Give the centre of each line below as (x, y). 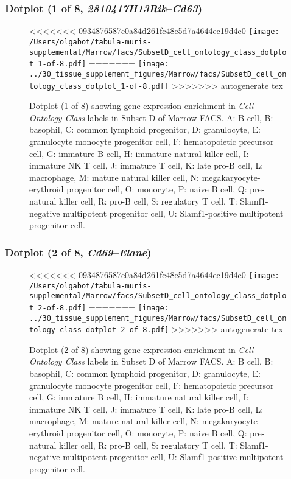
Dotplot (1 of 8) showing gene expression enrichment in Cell (142, 106)
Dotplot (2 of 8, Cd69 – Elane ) (78, 252)
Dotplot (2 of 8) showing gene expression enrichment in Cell (142, 349)
